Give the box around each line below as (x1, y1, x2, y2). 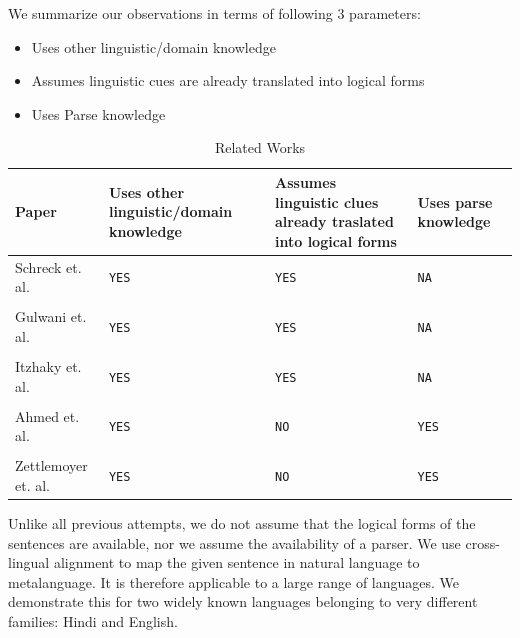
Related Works (214, 137, 306, 158)
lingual (8, 552, 50, 573)
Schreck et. (15, 256, 82, 277)
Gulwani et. (15, 306, 87, 327)
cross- (465, 532, 500, 553)
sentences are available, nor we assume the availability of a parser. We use (8, 532, 461, 553)
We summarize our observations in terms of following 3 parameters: (8, 3, 421, 23)
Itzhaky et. (15, 355, 82, 376)
